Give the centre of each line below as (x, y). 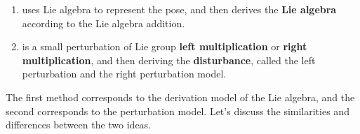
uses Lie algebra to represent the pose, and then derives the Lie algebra (179, 9)
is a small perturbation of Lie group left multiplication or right (165, 46)
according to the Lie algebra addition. (104, 23)
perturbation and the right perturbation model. (124, 74)
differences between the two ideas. (79, 125)
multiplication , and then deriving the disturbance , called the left (169, 60)
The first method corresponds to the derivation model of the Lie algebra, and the (180, 97)
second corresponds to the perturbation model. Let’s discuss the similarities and (178, 111)
